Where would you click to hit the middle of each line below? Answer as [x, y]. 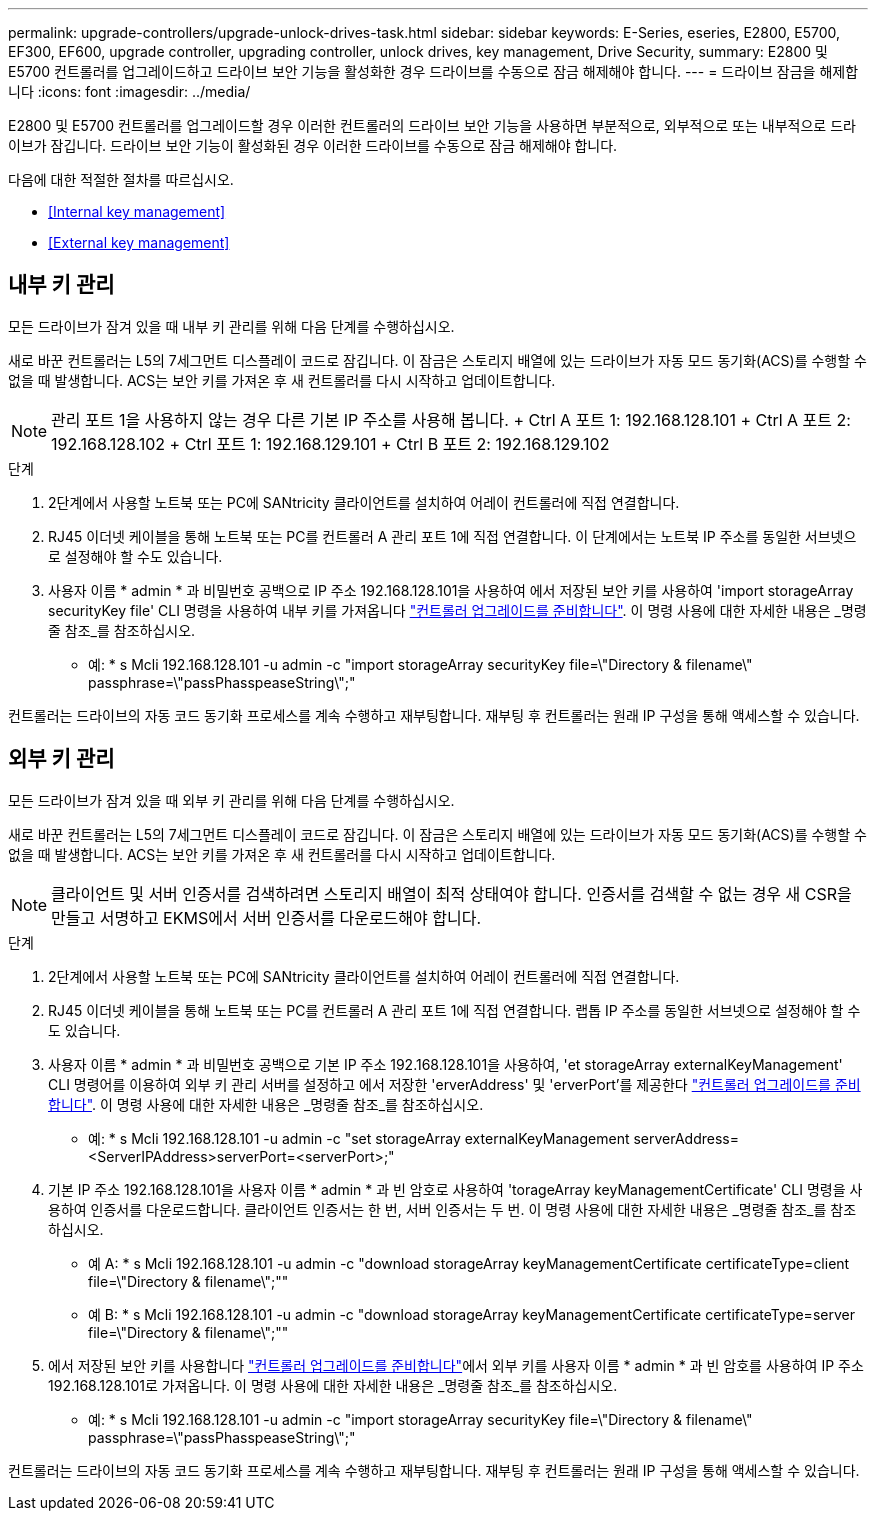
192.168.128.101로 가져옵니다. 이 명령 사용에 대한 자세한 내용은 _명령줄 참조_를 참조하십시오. [333, 1385]
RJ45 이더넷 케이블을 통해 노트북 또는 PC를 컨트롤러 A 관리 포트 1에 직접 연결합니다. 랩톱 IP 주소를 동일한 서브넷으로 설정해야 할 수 [454, 1010]
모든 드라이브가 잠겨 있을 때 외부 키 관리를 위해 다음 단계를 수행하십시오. [231, 800]
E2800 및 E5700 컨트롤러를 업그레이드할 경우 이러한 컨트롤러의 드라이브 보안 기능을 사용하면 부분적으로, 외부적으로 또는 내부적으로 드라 [432, 125]
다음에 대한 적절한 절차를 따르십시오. [121, 179]
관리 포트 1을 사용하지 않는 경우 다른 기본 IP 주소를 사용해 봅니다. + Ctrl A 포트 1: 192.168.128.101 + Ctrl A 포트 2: [451, 419]
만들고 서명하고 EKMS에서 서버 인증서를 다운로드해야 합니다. [266, 917]
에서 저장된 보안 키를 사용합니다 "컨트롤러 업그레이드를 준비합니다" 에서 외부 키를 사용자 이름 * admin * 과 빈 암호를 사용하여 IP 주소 [456, 1365]
